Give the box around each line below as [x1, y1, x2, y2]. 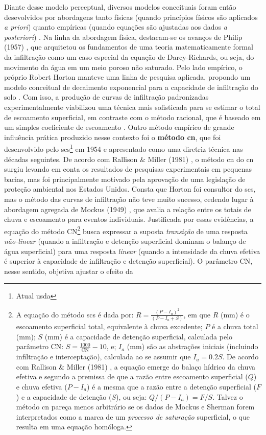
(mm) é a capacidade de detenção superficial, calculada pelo [44, 331, 233, 341]
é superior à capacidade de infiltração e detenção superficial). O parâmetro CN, [4, 256, 253, 266]
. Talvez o [212, 391, 243, 402]
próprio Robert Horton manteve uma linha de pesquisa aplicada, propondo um [4, 72, 251, 82]
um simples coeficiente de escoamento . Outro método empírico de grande [4, 122, 234, 132]
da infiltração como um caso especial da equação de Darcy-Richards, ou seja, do [4, 51, 254, 62]
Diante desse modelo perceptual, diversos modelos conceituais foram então [4, 2, 236, 12]
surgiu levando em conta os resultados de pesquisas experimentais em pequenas [4, 164, 252, 174]
